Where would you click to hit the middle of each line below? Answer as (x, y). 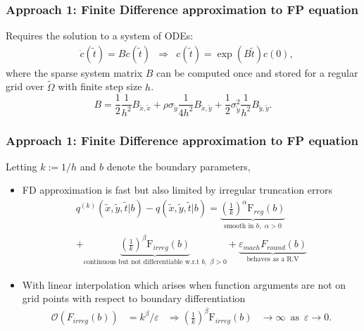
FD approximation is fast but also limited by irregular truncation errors (177, 190)
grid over (25, 86)
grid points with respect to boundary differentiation (134, 298)
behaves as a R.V (273, 259)
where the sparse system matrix (74, 72)
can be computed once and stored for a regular (257, 72)
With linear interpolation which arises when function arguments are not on (184, 284)
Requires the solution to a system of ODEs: (100, 36)
